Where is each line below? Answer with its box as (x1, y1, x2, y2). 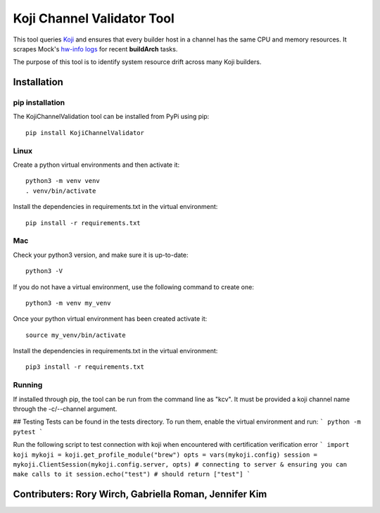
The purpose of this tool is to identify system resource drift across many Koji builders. (13, 58, 262, 66)
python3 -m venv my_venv (25, 299, 111, 307)
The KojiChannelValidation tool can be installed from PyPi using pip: (13, 113, 210, 121)
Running (13, 380, 43, 390)
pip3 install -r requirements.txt (25, 363, 144, 371)
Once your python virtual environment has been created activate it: (13, 315, 208, 323)
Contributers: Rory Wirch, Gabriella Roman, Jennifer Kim (13, 488, 267, 500)
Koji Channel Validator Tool (13, 11, 175, 26)
